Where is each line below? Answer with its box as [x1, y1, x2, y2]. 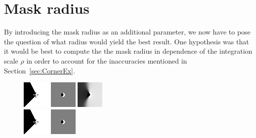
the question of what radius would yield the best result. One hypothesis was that [4, 36, 249, 46]
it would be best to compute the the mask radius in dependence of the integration [4, 46, 253, 56]
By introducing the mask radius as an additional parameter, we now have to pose [4, 27, 251, 37]
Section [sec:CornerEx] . [4, 65, 75, 75]
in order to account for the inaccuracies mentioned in [26, 55, 187, 66]
